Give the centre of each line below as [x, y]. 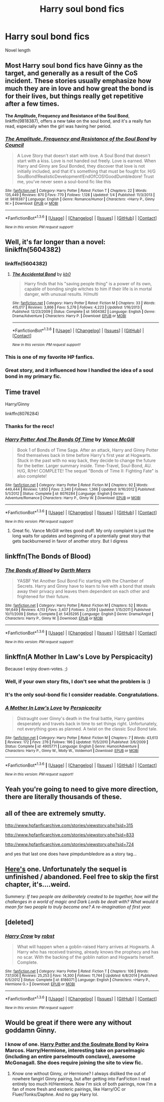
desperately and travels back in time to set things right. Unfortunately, [87, 724]
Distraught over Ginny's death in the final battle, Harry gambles [81, 718]
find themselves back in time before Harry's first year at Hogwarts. [84, 455]
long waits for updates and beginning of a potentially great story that [81, 536]
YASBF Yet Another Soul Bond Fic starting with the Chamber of [80, 581]
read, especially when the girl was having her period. [58, 126]
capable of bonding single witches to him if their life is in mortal [88, 289]
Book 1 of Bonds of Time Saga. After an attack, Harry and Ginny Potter [88, 450]
